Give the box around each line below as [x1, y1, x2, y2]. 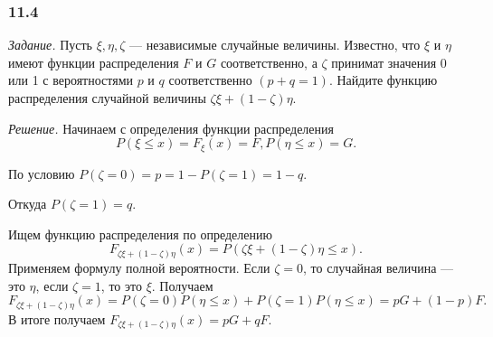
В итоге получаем [8, 309, 106, 328]
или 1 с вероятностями [8, 70, 133, 89]
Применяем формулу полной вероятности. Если [8, 257, 270, 276]
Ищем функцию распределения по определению [8, 224, 272, 243]
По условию [8, 164, 75, 183]
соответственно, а [220, 52, 318, 71]
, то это [100, 276, 142, 295]
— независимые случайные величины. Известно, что [129, 35, 421, 54]
